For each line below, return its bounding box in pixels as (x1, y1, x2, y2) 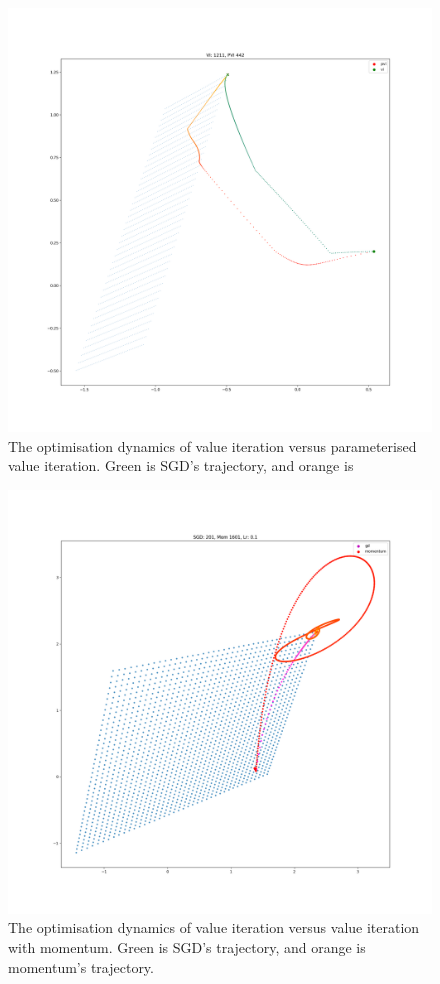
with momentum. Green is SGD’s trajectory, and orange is (8, 936, 366, 957)
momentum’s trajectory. (8, 956, 154, 977)
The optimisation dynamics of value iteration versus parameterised (8, 435, 417, 456)
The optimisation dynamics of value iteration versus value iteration (8, 917, 420, 938)
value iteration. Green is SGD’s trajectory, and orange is (8, 455, 354, 476)
